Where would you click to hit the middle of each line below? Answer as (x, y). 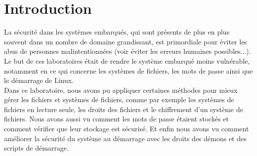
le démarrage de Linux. (39, 80)
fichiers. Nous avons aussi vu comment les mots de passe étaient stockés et (116, 119)
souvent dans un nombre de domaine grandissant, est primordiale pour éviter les (126, 41)
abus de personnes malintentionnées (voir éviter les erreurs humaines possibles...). (128, 51)
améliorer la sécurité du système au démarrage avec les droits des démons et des (125, 138)
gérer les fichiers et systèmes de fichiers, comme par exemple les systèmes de (119, 99)
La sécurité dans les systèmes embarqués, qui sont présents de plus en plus (117, 32)
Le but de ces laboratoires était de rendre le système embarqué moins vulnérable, (127, 60)
